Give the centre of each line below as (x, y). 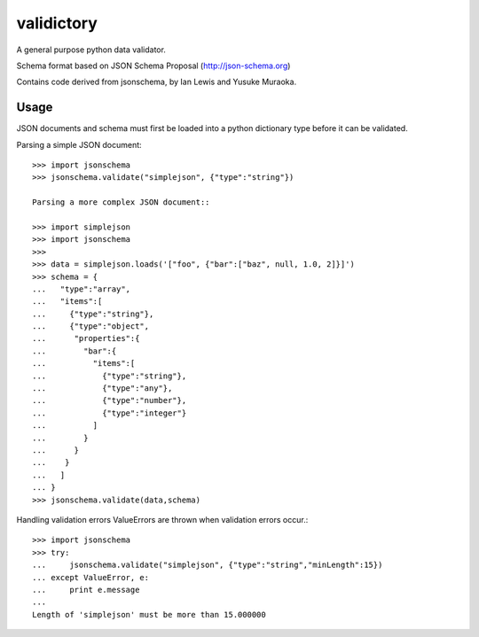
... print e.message (86, 590)
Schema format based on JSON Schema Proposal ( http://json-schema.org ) (153, 66)
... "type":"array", (82, 289)
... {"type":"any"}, (102, 388)
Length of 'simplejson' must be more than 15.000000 (149, 614)
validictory (57, 23)
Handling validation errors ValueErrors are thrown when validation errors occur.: (162, 519)
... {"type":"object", (91, 326)
